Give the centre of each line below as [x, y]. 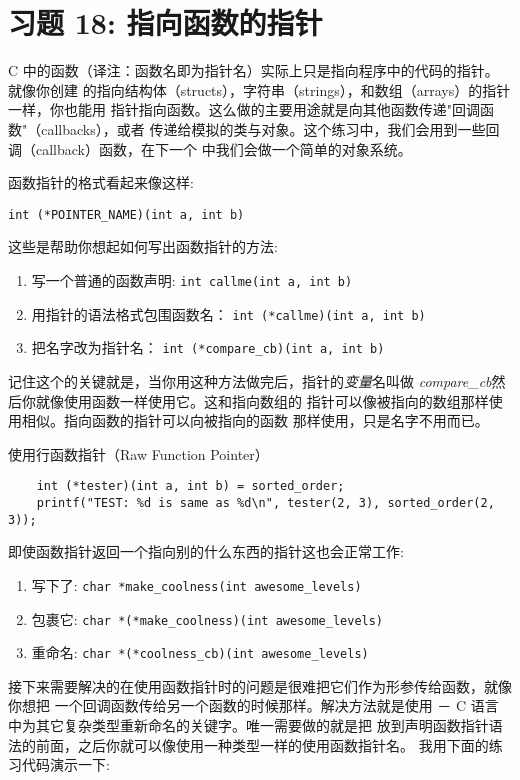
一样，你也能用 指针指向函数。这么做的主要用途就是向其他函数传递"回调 [244, 109]
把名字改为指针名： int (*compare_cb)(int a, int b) [208, 347]
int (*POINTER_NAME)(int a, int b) [126, 214]
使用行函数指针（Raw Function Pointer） [138, 453]
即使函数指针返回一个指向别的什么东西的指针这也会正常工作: [206, 551]
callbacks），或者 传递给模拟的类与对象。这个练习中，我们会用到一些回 [270, 128]
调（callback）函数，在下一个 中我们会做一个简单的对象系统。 [210, 148]
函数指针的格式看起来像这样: [101, 182]
